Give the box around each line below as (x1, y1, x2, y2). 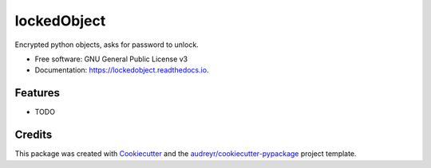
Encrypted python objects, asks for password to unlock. (14, 40, 199, 49)
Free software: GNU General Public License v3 (34, 54, 188, 64)
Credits (14, 128, 53, 142)
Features (14, 86, 60, 100)
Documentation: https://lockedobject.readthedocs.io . (34, 65, 209, 75)
